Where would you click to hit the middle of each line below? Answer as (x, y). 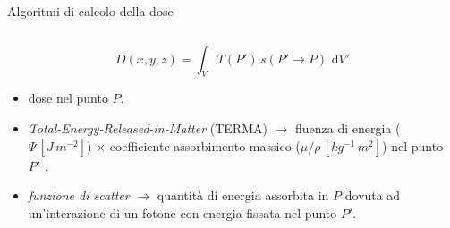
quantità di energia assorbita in (243, 195)
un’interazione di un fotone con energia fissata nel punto (183, 212)
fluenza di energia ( (348, 127)
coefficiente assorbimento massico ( (205, 145)
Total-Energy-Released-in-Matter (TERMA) (148, 127)
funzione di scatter (79, 195)
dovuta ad (373, 195)
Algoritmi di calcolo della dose (90, 11)
